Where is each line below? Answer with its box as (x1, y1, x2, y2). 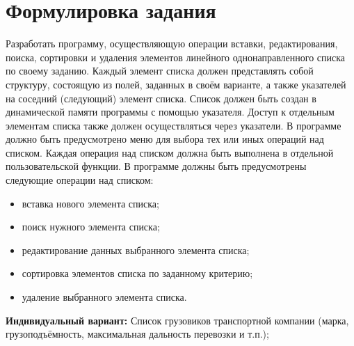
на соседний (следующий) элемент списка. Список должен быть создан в (6, 91, 316, 105)
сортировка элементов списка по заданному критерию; (22, 266, 253, 281)
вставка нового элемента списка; (22, 196, 159, 210)
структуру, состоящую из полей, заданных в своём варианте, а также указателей (6, 77, 346, 91)
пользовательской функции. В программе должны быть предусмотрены (6, 159, 307, 173)
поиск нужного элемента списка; (22, 219, 160, 234)
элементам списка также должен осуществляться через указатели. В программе (6, 118, 341, 132)
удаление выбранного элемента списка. (22, 290, 187, 304)
